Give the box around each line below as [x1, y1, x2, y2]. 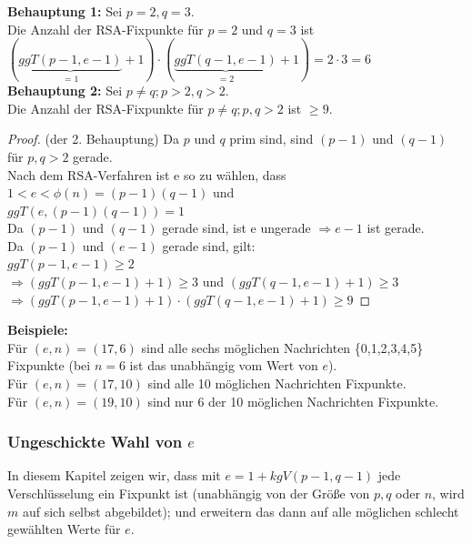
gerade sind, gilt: [162, 236, 256, 255]
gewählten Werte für [7, 519, 121, 539]
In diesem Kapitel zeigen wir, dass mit [7, 466, 221, 485]
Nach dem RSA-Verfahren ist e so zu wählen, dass [7, 165, 286, 184]
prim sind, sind [229, 129, 314, 148]
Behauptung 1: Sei [7, 2, 123, 20]
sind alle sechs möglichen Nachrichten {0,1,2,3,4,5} [141, 337, 424, 357]
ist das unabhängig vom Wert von [129, 356, 318, 375]
